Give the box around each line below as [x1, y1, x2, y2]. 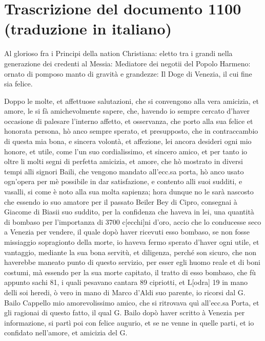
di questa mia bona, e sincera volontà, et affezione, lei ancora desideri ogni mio [4, 136, 252, 147]
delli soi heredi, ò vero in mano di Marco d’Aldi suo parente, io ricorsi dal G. [4, 286, 246, 297]
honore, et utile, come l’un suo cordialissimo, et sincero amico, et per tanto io [4, 146, 248, 156]
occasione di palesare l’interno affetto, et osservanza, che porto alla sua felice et [4, 115, 253, 126]
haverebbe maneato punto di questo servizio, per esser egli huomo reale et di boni [4, 257, 260, 267]
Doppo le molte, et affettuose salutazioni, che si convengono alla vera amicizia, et [4, 95, 259, 106]
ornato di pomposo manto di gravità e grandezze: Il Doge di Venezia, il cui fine [4, 68, 252, 79]
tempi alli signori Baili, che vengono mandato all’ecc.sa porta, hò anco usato [4, 166, 244, 176]
